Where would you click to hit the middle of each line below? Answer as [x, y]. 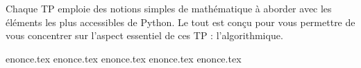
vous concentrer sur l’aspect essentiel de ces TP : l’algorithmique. [144, 35]
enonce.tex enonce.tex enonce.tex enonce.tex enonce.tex [124, 58]
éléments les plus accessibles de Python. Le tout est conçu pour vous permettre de [180, 22]
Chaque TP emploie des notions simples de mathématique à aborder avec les [169, 8]
